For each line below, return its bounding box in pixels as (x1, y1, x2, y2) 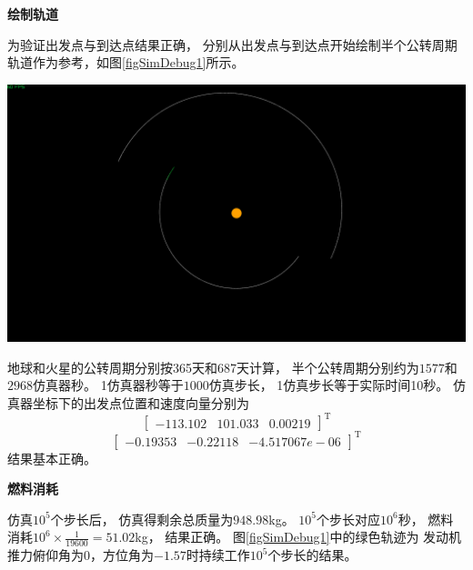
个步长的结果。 (267, 545, 357, 565)
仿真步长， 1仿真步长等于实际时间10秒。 (208, 375, 449, 395)
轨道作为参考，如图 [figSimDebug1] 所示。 (7, 53, 245, 72)
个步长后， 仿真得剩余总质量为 (50, 509, 234, 528)
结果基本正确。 (7, 448, 96, 467)
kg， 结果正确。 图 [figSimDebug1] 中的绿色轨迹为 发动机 (135, 527, 462, 546)
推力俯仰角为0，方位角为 (7, 545, 154, 565)
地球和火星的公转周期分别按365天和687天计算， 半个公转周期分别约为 (7, 357, 419, 376)
